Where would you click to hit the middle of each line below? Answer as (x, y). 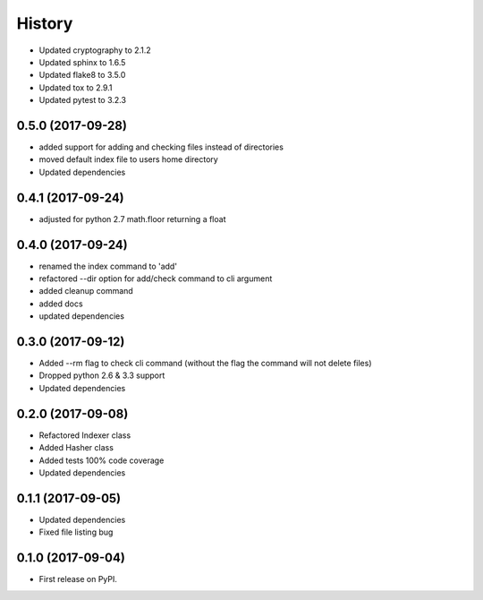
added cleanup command (86, 291)
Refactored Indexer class (85, 435)
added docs (61, 304)
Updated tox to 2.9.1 (76, 87)
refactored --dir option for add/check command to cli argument (156, 279)
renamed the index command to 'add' (108, 266)
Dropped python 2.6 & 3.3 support (102, 375)
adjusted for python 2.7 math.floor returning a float (132, 219)
